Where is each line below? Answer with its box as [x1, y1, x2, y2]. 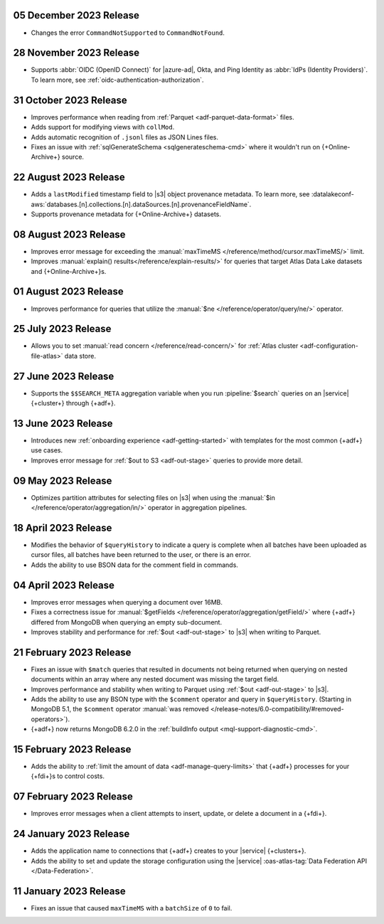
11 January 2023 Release [13, 885, 126, 897]
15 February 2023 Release [13, 743, 132, 755]
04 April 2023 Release [13, 579, 115, 591]
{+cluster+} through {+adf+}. [31, 399, 116, 408]
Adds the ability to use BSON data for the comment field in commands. [31, 561, 238, 569]
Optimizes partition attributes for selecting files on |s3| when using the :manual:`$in [31, 493, 275, 501]
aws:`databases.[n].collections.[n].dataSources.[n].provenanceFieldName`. [31, 200, 252, 208]
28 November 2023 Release [13, 47, 140, 59]
